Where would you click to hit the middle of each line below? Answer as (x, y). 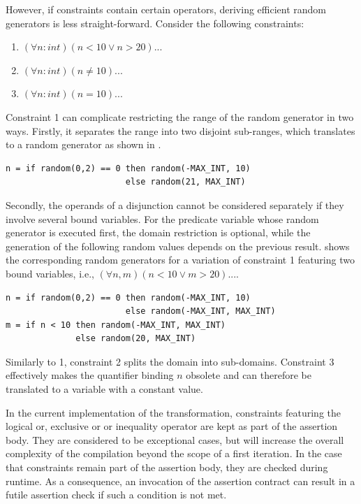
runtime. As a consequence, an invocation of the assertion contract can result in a (180, 481)
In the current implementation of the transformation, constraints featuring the (174, 412)
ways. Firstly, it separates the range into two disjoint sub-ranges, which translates (180, 130)
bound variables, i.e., (50, 273)
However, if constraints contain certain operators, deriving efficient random (166, 9)
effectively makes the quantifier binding (90, 375)
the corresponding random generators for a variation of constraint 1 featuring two (180, 260)
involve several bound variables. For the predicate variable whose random (162, 218)
